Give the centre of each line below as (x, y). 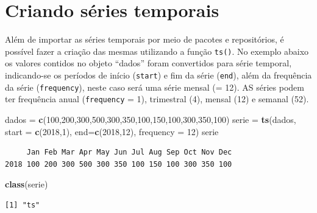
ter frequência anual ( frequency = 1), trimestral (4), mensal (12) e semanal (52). (157, 99)
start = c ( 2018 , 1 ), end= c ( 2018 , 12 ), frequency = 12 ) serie (112, 131)
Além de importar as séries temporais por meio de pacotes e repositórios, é (144, 39)
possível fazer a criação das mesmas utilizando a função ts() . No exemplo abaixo (157, 51)
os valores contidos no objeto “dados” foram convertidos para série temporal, (148, 63)
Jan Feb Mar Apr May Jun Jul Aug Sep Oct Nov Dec (129, 152)
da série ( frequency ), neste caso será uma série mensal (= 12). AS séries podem (155, 87)
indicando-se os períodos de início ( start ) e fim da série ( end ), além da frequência (158, 75)
